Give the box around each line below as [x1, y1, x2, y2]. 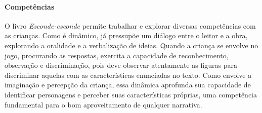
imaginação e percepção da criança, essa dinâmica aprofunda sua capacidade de [5, 79, 251, 90]
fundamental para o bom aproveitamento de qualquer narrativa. [5, 99, 202, 109]
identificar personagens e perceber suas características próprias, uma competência [5, 89, 257, 99]
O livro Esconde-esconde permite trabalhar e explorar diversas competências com [5, 20, 256, 31]
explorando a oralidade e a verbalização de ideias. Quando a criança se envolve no [5, 40, 258, 50]
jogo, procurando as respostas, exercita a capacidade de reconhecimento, [5, 50, 229, 60]
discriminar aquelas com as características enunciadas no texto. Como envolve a [5, 69, 252, 80]
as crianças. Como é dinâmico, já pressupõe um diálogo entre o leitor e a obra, [5, 30, 248, 41]
